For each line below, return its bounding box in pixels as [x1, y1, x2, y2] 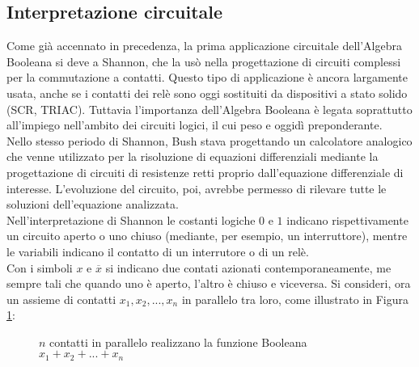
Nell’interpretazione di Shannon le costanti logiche [6, 211, 256, 228]
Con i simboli [6, 259, 73, 276]
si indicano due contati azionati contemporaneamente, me [105, 259, 391, 276]
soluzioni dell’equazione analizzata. [6, 196, 179, 213]
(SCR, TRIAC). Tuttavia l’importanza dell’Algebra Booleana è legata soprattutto [6, 100, 413, 117]
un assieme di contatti [6, 290, 116, 307]
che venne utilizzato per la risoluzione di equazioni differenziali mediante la [6, 148, 379, 165]
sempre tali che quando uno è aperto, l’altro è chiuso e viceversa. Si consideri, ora [6, 275, 411, 292]
